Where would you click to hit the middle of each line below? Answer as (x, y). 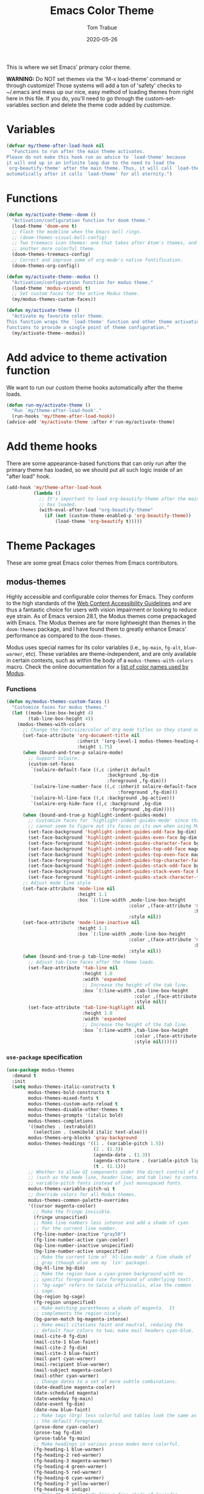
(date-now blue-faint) (62, 1410)
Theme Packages (51, 546)
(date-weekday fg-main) (63, 1399)
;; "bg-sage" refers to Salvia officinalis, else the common (112, 1286)
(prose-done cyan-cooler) (66, 1427)
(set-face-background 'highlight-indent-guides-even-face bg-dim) (114, 838)
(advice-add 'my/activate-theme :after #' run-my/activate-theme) (90, 422)
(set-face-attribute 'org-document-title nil (81, 736)
